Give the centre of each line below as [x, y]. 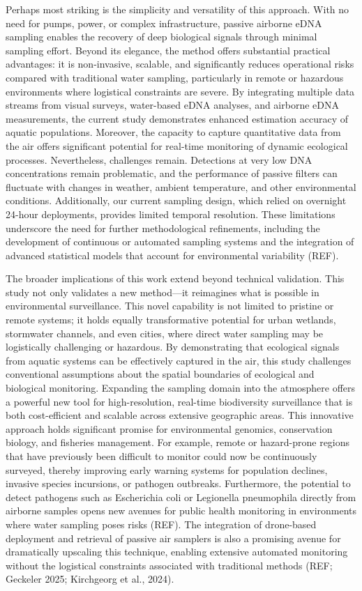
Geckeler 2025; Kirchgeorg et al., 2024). [90, 579]
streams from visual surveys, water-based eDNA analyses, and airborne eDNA [172, 105]
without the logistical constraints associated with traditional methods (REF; [169, 565]
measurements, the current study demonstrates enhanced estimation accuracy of [177, 118]
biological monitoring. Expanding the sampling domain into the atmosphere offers [181, 388]
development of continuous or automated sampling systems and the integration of [180, 241]
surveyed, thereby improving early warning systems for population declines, [167, 469]
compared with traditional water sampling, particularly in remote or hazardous [175, 77]
